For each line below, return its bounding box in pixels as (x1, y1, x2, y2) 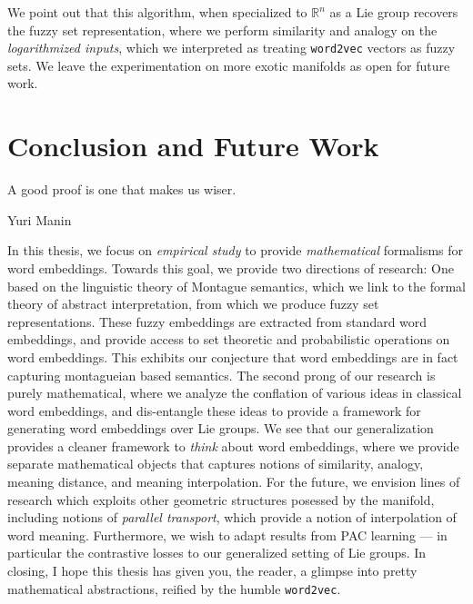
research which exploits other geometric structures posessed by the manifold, (7, 490, 435, 509)
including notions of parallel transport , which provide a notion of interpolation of (7, 508, 457, 527)
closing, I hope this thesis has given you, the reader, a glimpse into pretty (7, 561, 418, 580)
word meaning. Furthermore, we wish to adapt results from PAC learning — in (7, 525, 448, 544)
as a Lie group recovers (329, 3, 458, 21)
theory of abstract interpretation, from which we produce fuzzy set (7, 294, 379, 313)
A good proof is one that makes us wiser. (7, 180, 236, 199)
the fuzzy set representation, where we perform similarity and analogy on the (7, 20, 438, 39)
